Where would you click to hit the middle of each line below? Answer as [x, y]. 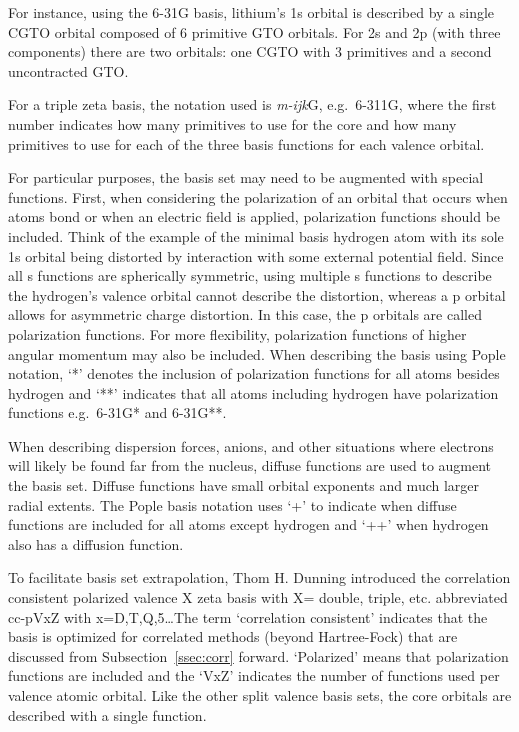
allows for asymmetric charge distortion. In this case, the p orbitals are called [245, 314]
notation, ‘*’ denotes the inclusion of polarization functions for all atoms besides [254, 373]
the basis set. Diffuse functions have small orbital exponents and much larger [244, 485]
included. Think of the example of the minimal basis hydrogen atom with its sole [256, 235]
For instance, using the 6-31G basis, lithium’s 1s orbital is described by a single [251, 12]
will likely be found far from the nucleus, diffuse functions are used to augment [250, 465]
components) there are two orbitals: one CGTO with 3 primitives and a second [250, 51]
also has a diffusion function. [96, 543]
